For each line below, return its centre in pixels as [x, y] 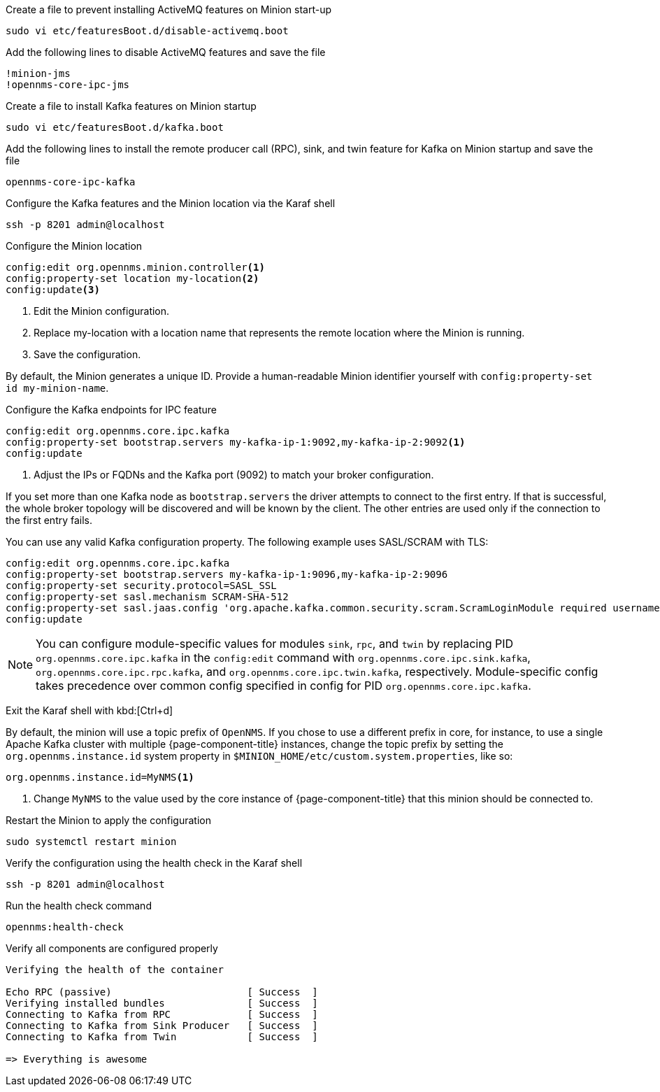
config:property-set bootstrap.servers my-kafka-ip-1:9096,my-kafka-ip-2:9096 [227, 574]
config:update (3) [53, 290]
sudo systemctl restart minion [91, 842]
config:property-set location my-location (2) [132, 278]
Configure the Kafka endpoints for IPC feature [111, 410]
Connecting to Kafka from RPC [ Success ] [162, 1014]
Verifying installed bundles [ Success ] [162, 1003]
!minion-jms [38, 73]
